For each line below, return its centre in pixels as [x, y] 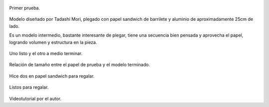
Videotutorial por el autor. [35, 99]
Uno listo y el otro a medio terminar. [46, 53]
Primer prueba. [25, 8]
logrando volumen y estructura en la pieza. [53, 42]
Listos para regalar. [29, 87]
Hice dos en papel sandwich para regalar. [52, 76]
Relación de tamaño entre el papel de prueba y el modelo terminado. [80, 65]
